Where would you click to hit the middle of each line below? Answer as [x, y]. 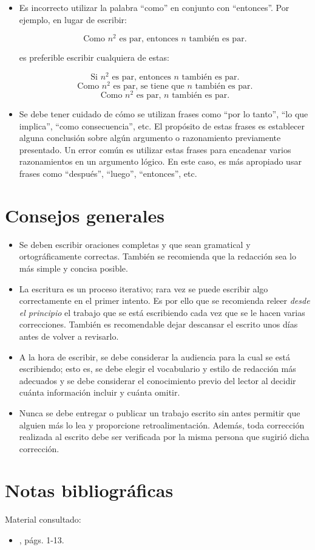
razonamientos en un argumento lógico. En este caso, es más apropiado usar [160, 161]
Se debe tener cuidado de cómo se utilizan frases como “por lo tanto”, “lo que [164, 114]
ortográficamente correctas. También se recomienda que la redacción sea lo [157, 256]
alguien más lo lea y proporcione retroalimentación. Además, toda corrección [162, 425]
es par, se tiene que [149, 87]
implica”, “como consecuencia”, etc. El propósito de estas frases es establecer [162, 125]
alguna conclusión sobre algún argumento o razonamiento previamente [150, 138]
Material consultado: [43, 519]
